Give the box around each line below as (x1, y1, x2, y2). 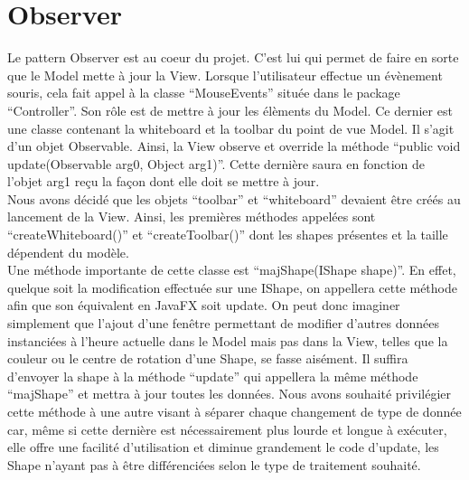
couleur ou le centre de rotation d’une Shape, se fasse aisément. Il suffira (7, 349, 408, 368)
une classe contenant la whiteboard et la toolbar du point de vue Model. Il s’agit (7, 118, 455, 137)
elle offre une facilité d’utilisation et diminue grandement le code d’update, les (7, 438, 439, 456)
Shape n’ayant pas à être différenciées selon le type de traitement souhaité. (7, 455, 421, 474)
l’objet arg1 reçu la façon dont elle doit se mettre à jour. (7, 172, 320, 191)
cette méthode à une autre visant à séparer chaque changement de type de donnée (7, 402, 462, 420)
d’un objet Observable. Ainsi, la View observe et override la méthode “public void (7, 136, 461, 155)
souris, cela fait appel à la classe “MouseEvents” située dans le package (7, 83, 400, 102)
